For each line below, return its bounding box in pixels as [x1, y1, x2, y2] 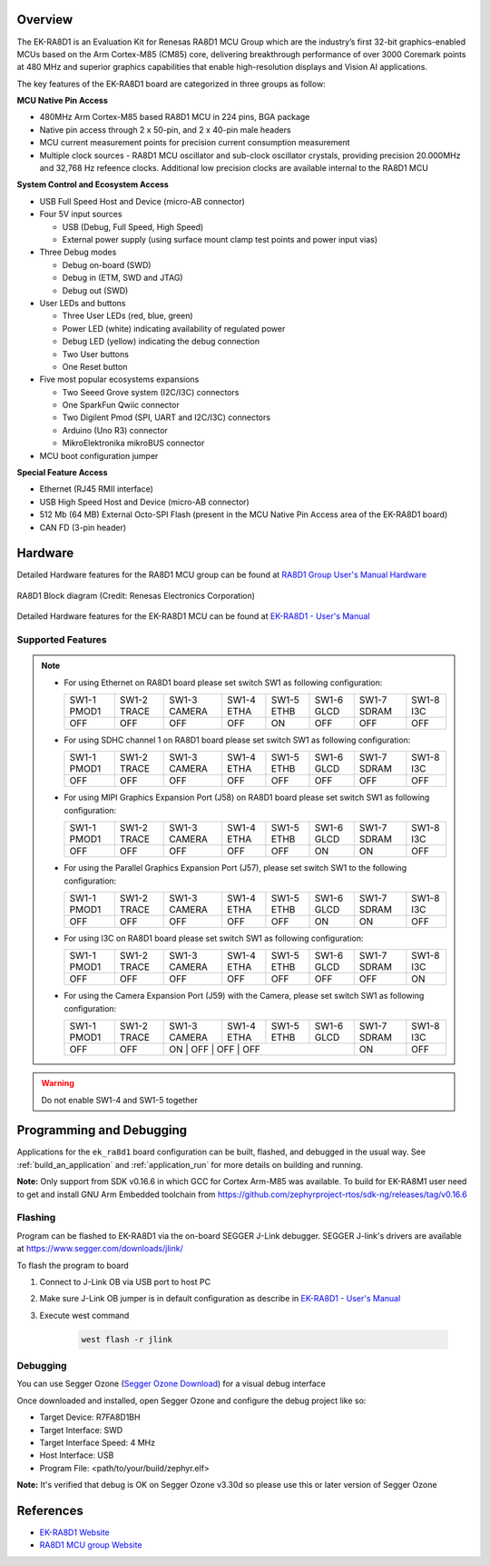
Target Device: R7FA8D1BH [39, 1411, 141, 1422]
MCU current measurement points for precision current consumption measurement [39, 137, 350, 148]
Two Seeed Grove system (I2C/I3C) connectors [62, 386, 240, 397]
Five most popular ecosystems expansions [39, 374, 200, 385]
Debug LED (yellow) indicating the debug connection [62, 336, 260, 347]
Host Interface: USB [39, 1450, 114, 1461]
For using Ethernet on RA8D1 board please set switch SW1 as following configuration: [64, 677, 383, 688]
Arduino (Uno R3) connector [62, 424, 168, 435]
